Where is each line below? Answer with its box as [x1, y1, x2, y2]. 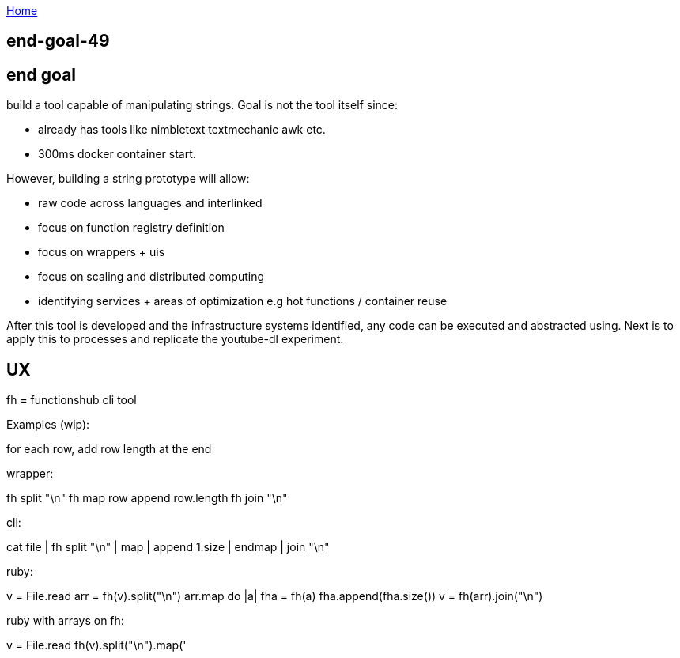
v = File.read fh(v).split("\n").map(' [6, 638, 187, 652]
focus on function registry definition [38, 221, 225, 235]
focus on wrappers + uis [38, 245, 165, 259]
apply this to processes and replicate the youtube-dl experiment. [6, 332, 344, 346]
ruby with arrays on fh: [6, 614, 124, 628]
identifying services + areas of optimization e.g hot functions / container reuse [38, 294, 448, 308]
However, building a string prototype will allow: [6, 172, 250, 186]
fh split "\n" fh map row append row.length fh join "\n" [6, 491, 288, 505]
